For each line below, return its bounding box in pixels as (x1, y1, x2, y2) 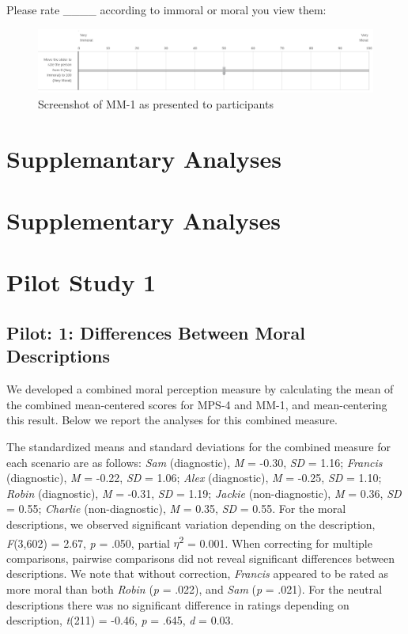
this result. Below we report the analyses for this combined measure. (6, 412, 338, 428)
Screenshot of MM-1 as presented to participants (38, 95, 274, 112)
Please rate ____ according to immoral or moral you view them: (6, 2, 327, 17)
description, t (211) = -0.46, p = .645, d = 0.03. (6, 612, 234, 628)
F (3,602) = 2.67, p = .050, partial (6, 534, 170, 551)
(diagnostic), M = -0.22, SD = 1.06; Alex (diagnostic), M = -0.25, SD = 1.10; (6, 469, 382, 486)
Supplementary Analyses (6, 204, 281, 237)
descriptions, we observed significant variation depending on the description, (6, 515, 376, 532)
